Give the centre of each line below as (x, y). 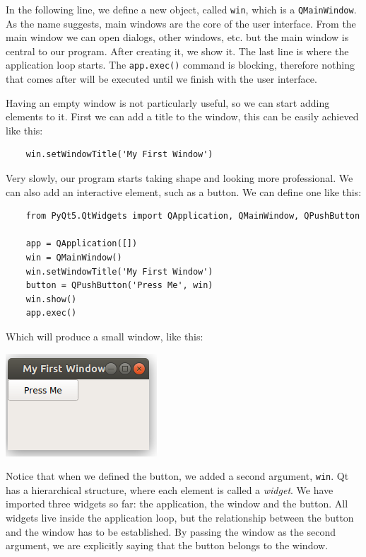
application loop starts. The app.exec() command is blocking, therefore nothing (180, 65)
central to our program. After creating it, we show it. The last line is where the (177, 51)
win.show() (51, 299)
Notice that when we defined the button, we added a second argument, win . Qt (177, 476)
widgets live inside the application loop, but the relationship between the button (180, 518)
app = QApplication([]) (82, 244)
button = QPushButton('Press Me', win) (119, 286)
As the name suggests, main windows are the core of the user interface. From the (181, 23)
